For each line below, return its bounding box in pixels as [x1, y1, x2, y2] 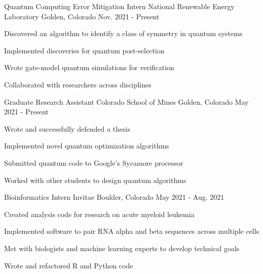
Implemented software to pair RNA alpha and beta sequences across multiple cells [4, 226, 259, 236]
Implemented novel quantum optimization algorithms [4, 140, 169, 151]
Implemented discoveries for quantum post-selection [4, 45, 165, 55]
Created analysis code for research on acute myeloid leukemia [4, 208, 195, 219]
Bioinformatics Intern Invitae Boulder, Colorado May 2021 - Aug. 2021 [4, 192, 224, 202]
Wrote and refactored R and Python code [4, 260, 133, 270]
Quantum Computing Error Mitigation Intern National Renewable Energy [4, 1, 235, 11]
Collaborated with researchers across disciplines [4, 79, 152, 89]
